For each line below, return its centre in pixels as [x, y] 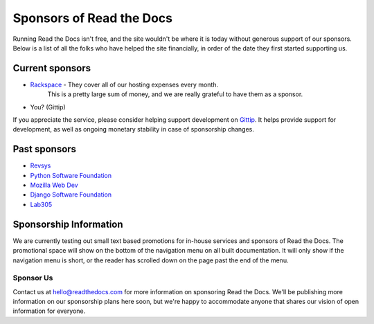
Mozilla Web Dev [54, 185]
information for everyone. [49, 311]
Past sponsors [44, 149]
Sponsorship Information [68, 224]
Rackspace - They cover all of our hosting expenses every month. [124, 84]
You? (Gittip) [48, 107]
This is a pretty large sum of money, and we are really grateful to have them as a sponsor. [175, 94]
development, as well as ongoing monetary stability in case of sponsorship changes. [133, 129]
